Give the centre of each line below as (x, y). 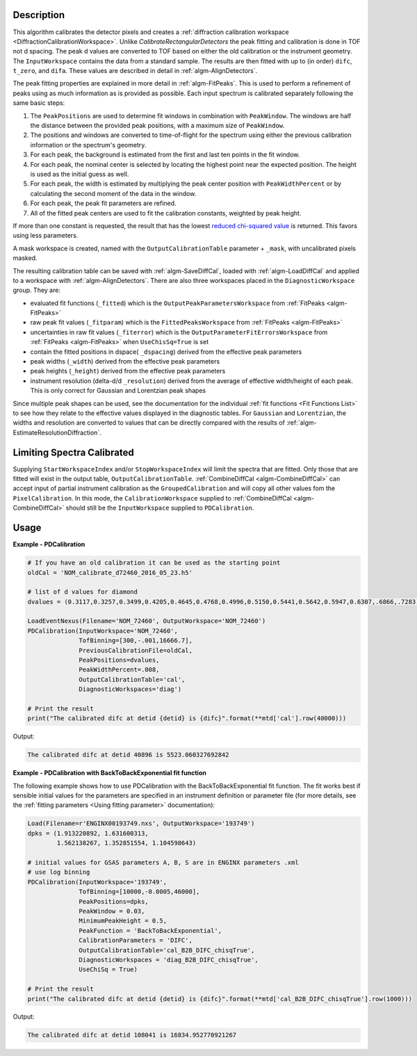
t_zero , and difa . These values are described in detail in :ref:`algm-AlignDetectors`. (135, 71)
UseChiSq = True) (108, 969)
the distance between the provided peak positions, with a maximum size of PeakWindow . (157, 126)
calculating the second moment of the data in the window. (113, 193)
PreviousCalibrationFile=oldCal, (136, 650)
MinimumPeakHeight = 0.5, (123, 921)
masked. (25, 258)
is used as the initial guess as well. (80, 174)
